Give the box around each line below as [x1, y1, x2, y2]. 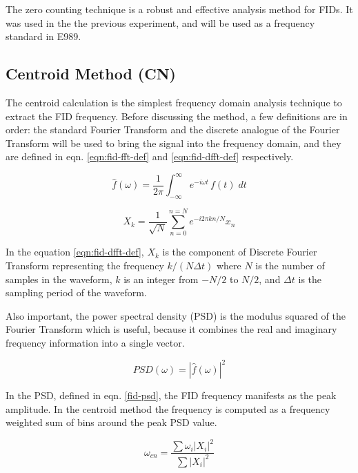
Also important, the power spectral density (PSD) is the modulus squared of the [6, 308, 346, 322]
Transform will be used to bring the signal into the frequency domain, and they [6, 135, 341, 150]
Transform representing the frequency [6, 258, 164, 272]
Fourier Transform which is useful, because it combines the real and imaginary [6, 322, 337, 336]
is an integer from [123, 271, 199, 286]
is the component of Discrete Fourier [162, 244, 317, 259]
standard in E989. [6, 29, 81, 44]
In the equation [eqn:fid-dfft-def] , [6, 244, 144, 259]
